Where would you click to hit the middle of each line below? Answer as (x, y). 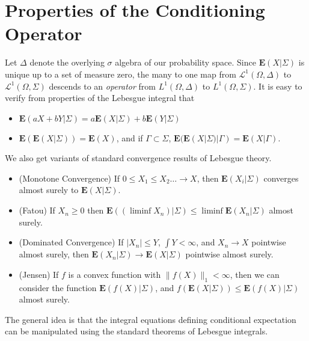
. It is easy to (278, 86)
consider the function (58, 287)
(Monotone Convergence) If (69, 178)
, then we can (255, 274)
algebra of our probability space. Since (185, 62)
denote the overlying (67, 62)
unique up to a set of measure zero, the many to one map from (121, 74)
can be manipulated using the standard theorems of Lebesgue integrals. (136, 331)
